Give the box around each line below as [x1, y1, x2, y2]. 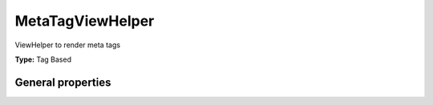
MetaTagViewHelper [14, 12, 155, 30]
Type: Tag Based [14, 55, 72, 64]
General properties [14, 75, 111, 89]
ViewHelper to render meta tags [14, 40, 120, 50]
